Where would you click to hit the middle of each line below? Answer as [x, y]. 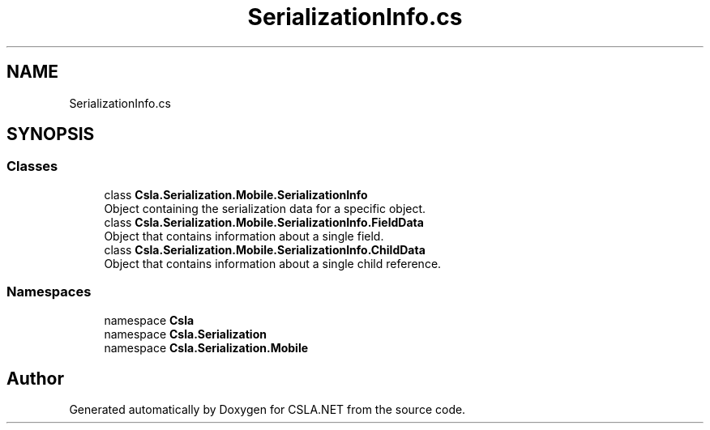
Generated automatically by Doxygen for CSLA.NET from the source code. [267, 410]
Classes [32, 166]
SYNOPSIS [51, 134]
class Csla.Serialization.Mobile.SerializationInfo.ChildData [265, 249]
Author [35, 378]
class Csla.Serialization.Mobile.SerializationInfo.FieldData [264, 222]
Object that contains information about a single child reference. [273, 263]
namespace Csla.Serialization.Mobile [206, 347]
